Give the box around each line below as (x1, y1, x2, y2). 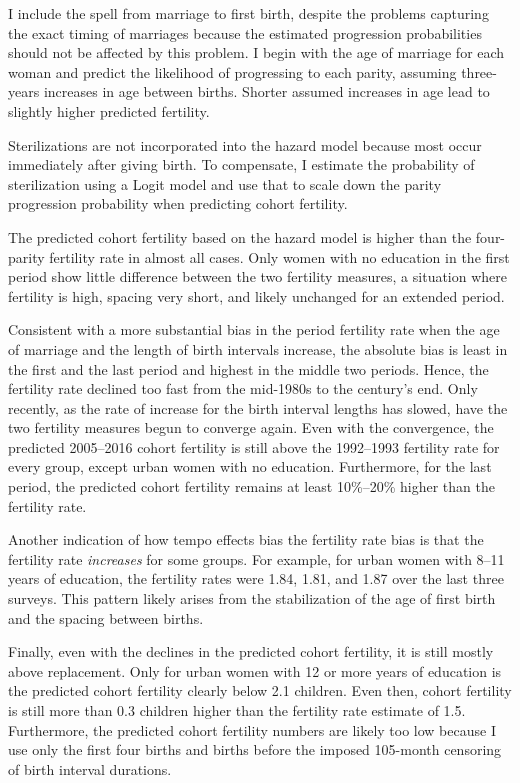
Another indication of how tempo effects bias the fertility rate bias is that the (8, 529, 484, 550)
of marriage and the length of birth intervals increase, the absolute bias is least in (8, 338, 508, 359)
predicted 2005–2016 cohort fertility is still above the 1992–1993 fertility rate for (8, 436, 500, 457)
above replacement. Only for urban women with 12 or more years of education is (8, 660, 502, 681)
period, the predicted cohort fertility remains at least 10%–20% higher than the (8, 476, 495, 497)
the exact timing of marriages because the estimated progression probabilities (8, 22, 482, 43)
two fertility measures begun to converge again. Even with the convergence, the (8, 417, 494, 438)
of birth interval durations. (8, 758, 172, 779)
